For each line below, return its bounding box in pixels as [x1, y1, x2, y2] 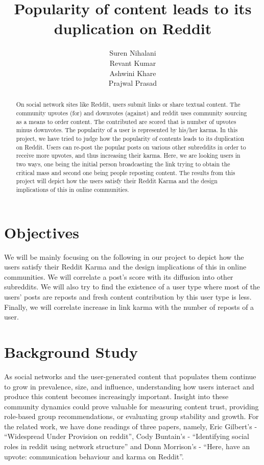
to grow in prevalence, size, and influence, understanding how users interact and [4, 381, 254, 391]
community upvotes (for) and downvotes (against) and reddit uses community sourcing [16, 109, 247, 117]
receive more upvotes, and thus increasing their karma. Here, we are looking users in [16, 151, 241, 160]
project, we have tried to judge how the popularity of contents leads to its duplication [16, 134, 245, 143]
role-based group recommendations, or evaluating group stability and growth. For [4, 411, 259, 422]
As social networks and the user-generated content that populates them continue [4, 371, 256, 381]
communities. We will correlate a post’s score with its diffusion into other [4, 271, 233, 282]
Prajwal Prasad [108, 78, 157, 88]
